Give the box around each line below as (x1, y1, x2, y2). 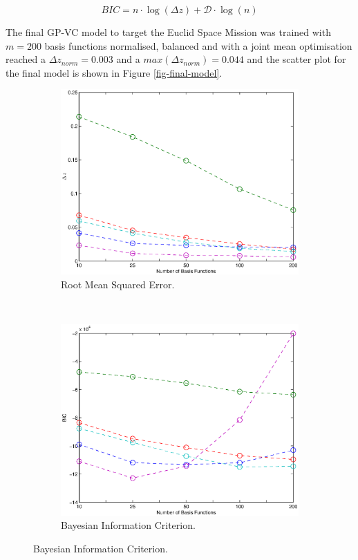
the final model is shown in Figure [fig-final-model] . (6, 65, 223, 80)
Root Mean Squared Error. (61, 277, 175, 292)
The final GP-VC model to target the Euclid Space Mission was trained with (6, 25, 331, 39)
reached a (6, 52, 46, 66)
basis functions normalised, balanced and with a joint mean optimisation (44, 38, 352, 53)
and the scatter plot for (247, 52, 346, 66)
